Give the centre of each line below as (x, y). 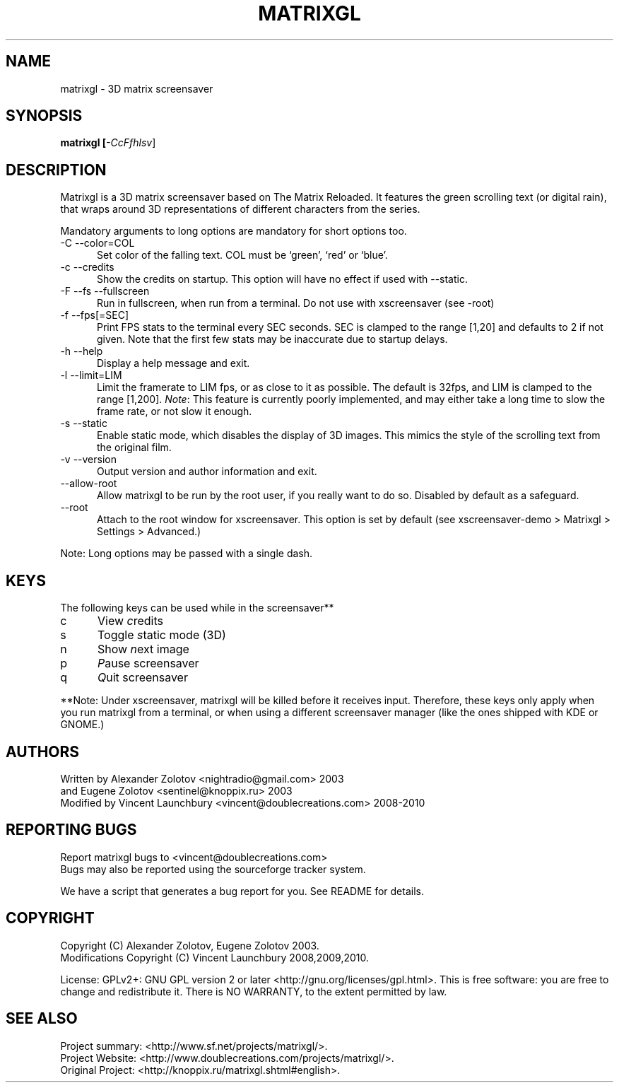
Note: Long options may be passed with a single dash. (187, 554)
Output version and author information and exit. (207, 472)
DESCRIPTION (56, 170)
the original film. (134, 448)
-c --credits (87, 267)
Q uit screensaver (142, 678)
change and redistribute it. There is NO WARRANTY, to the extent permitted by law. (254, 991)
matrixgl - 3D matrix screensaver (137, 88)
